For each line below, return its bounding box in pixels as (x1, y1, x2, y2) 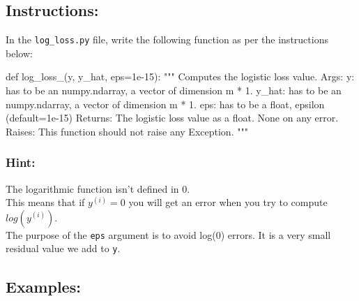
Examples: (6, 275, 81, 297)
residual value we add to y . (6, 241, 121, 256)
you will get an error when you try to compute (128, 195, 328, 210)
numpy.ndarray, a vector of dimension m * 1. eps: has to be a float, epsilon (6, 96, 325, 111)
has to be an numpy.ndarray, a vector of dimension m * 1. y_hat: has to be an (6, 83, 342, 98)
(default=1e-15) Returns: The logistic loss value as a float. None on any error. (6, 110, 339, 125)
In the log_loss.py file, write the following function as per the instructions (6, 32, 328, 47)
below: (6, 45, 33, 60)
